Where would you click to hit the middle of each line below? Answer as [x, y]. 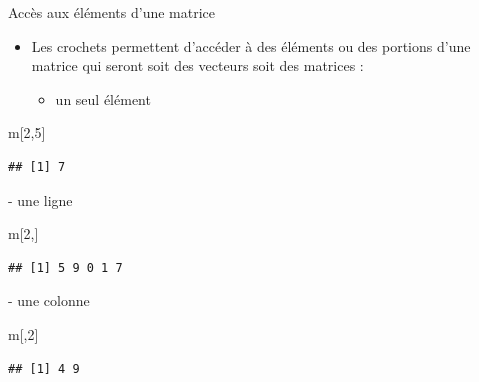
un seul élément [103, 98]
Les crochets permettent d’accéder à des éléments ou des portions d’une [251, 45]
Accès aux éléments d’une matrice [112, 12]
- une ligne [40, 199]
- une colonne [49, 300]
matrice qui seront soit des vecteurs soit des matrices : [197, 65]
